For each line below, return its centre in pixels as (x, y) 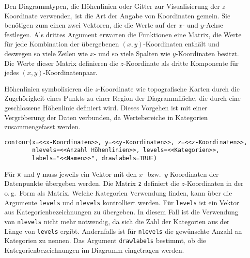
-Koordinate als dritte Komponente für (181, 63)
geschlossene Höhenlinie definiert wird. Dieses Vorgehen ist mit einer (106, 107)
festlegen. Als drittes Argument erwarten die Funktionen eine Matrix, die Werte (123, 34)
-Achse (213, 25)
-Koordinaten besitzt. (207, 53)
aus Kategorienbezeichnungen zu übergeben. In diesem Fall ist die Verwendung (121, 212)
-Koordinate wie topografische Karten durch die (169, 88)
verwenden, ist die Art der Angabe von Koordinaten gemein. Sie (135, 15)
